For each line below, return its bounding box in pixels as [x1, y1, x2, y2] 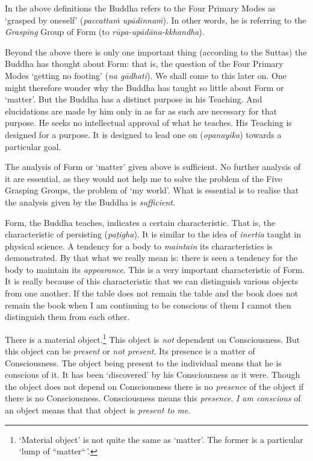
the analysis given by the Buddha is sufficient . [5, 195, 175, 208]
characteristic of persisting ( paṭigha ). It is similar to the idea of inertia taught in [5, 228, 302, 240]
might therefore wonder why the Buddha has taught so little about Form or [5, 81, 284, 93]
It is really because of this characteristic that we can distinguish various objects [5, 275, 299, 287]
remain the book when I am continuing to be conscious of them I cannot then [5, 298, 291, 311]
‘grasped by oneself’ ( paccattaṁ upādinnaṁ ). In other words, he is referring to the [5, 13, 306, 26]
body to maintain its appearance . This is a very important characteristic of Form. [5, 263, 305, 275]
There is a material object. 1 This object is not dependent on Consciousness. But [5, 331, 300, 345]
